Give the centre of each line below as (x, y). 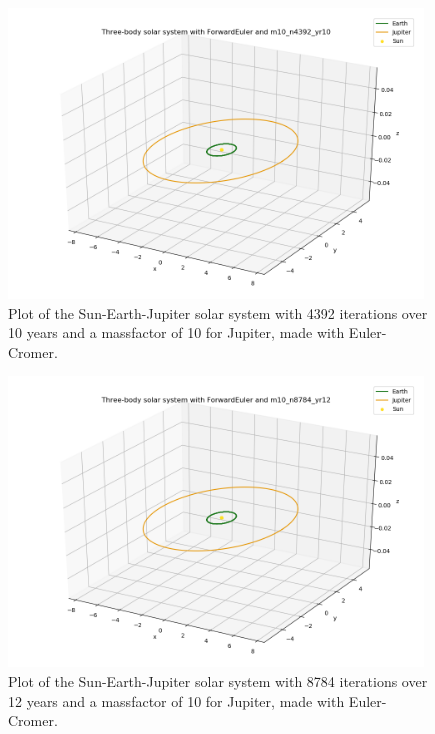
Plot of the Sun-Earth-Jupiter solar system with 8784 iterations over (218, 680)
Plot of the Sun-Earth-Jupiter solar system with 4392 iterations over (218, 312)
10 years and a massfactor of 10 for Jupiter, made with (176, 332)
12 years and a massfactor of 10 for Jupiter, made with (176, 700)
